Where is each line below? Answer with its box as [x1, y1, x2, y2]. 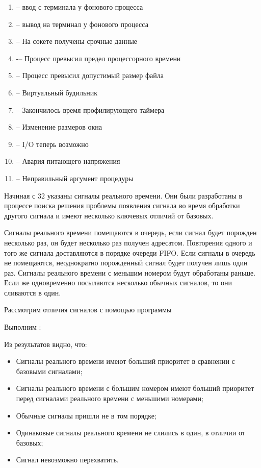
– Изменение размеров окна [16, 121, 102, 132]
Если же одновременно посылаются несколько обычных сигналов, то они [4, 277, 232, 288]
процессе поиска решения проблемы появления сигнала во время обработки [4, 200, 240, 211]
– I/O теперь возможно [16, 138, 89, 149]
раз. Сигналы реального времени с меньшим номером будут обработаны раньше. [4, 267, 256, 278]
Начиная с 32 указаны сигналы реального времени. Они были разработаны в [4, 190, 243, 201]
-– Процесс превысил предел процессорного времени [16, 53, 181, 63]
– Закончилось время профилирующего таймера [16, 104, 165, 115]
